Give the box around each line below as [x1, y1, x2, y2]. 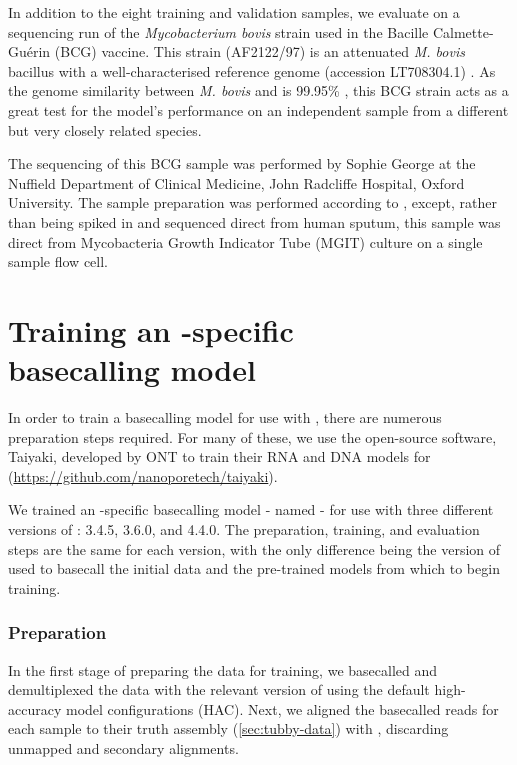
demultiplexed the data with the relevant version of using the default [8, 679, 430, 700]
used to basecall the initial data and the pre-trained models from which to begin [8, 558, 500, 579]
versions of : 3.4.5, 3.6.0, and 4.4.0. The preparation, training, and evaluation [8, 519, 480, 539]
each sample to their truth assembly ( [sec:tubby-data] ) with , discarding [8, 718, 449, 739]
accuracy [8, 698, 62, 719]
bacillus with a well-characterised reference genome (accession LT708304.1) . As [8, 60, 496, 81]
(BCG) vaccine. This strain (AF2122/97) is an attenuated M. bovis [54, 41, 465, 62]
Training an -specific [8, 309, 294, 350]
